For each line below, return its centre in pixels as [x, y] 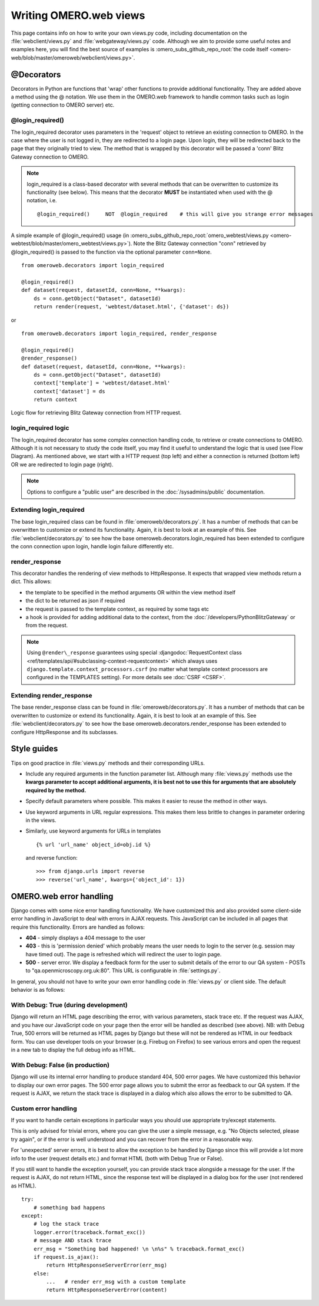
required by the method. [56, 790]
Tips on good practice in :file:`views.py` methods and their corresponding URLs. [108, 763]
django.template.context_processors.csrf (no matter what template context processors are [147, 669]
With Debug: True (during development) [69, 1005]
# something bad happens [69, 1208]
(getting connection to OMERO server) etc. [63, 105]
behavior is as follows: [38, 990]
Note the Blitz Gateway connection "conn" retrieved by [200, 244]
